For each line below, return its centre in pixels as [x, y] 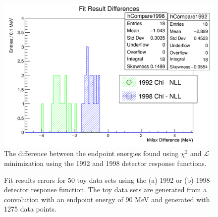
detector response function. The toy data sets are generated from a [106, 190]
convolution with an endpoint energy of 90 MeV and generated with [107, 199]
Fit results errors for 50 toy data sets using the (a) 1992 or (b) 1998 [107, 180]
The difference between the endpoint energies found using [91, 153]
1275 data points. [30, 209]
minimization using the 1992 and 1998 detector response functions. [105, 163]
